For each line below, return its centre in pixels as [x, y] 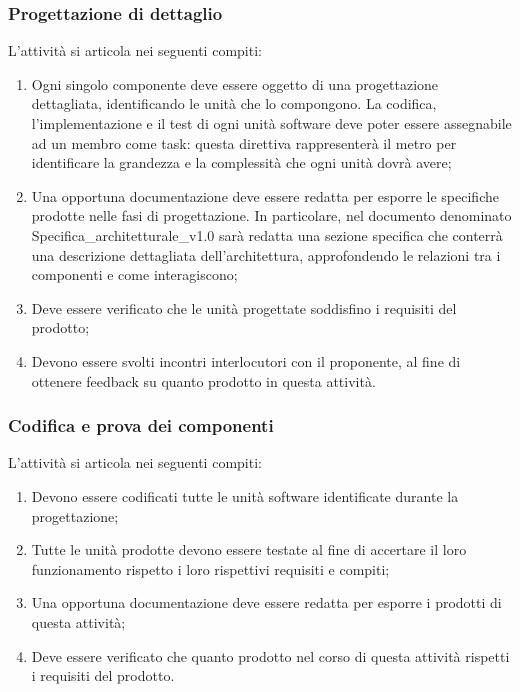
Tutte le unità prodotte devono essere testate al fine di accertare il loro [249, 549]
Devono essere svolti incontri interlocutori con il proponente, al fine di [246, 360]
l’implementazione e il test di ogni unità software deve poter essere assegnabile [271, 123]
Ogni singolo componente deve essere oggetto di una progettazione [235, 83]
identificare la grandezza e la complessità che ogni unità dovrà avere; [241, 162]
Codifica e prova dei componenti [141, 425]
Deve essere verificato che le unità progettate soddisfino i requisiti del [244, 307]
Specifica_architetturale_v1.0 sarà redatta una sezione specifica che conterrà [267, 234]
